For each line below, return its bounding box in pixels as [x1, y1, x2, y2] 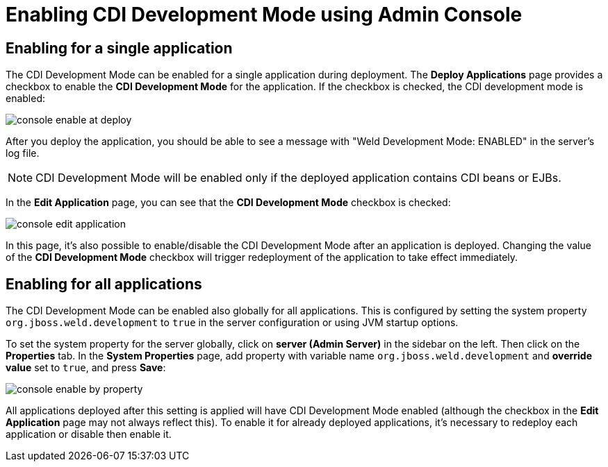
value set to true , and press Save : [6, 362, 166, 374]
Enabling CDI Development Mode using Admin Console [6, 3, 523, 26]
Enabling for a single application [6, 39, 233, 57]
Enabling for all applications [6, 275, 202, 293]
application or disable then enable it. [6, 428, 172, 441]
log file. [6, 147, 40, 160]
